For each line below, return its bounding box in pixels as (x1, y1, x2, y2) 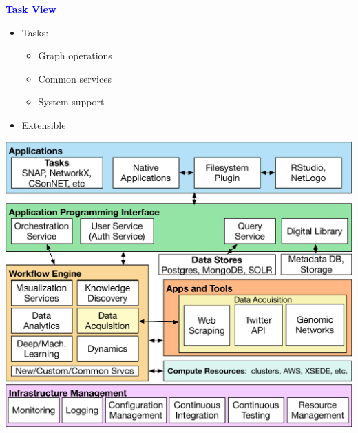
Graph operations (38, 48, 112, 63)
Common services (38, 71, 112, 85)
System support (38, 94, 105, 109)
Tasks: (21, 25, 49, 39)
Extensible (21, 117, 66, 131)
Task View (6, 2, 56, 16)
